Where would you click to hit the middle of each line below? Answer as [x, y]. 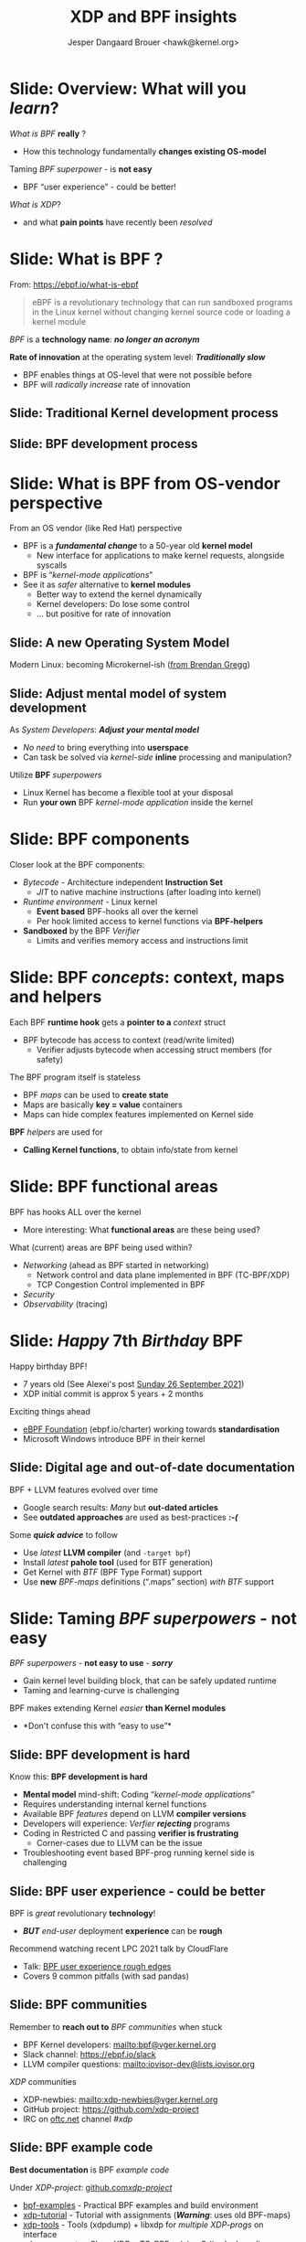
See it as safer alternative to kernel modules [107, 585]
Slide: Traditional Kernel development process [144, 413]
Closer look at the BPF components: [77, 864]
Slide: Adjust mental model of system [118, 694]
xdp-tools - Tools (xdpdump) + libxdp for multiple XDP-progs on [143, 2225]
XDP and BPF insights [153, 17]
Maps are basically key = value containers [102, 1105]
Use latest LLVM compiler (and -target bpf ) [107, 1553]
